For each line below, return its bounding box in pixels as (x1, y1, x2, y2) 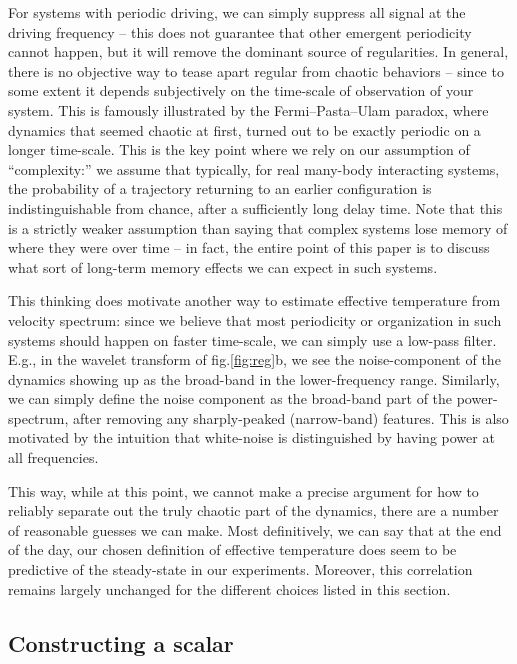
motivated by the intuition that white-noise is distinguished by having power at (8, 427, 495, 448)
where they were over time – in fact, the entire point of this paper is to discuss (8, 237, 490, 258)
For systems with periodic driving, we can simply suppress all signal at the (8, 2, 466, 22)
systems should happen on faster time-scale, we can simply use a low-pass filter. (8, 329, 497, 350)
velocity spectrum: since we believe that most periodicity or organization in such (8, 309, 502, 330)
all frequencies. (8, 447, 99, 468)
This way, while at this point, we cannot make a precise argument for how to (8, 480, 479, 501)
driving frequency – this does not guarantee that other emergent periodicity (8, 21, 472, 42)
